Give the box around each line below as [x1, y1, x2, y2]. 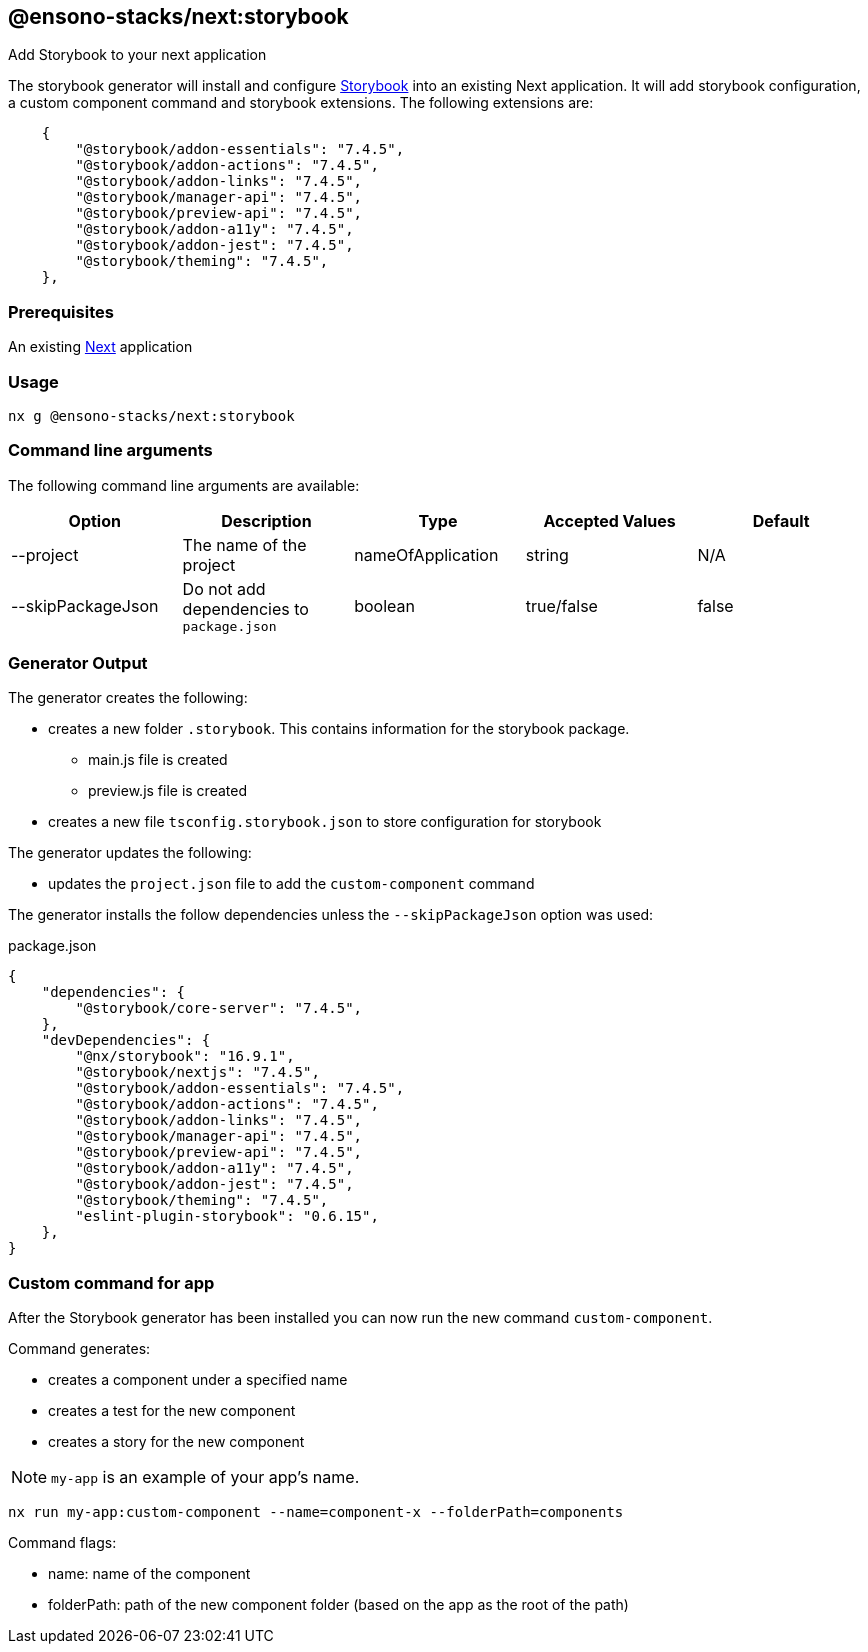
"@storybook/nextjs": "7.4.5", [75, 1064, 320, 1081]
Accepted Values [543, 510, 676, 531]
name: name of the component [48, 1565, 251, 1583]
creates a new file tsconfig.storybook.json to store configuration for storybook [48, 813, 602, 831]
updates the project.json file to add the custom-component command [48, 875, 535, 893]
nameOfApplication [354, 544, 499, 565]
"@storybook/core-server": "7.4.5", [75, 1000, 363, 1017]
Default [752, 510, 810, 531]
